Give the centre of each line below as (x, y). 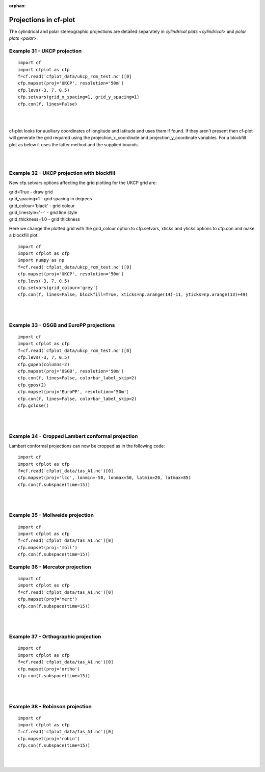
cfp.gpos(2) (32, 385)
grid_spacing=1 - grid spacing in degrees (51, 199)
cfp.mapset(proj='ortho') (49, 669)
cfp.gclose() (33, 405)
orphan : (17, 6)
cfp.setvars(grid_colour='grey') (58, 288)
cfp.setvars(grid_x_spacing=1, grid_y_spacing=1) (79, 97)
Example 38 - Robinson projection (50, 706)
